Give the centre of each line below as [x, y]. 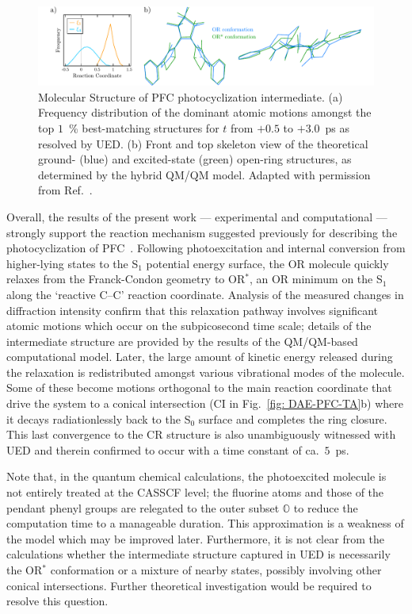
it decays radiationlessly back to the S [99, 418]
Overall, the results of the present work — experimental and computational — [197, 216]
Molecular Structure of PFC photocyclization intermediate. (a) [191, 96]
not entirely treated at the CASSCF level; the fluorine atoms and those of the [195, 492]
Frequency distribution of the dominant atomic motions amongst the [205, 112]
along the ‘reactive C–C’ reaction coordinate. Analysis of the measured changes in [205, 294]
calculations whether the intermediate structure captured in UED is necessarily [198, 554]
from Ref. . [65, 190]
